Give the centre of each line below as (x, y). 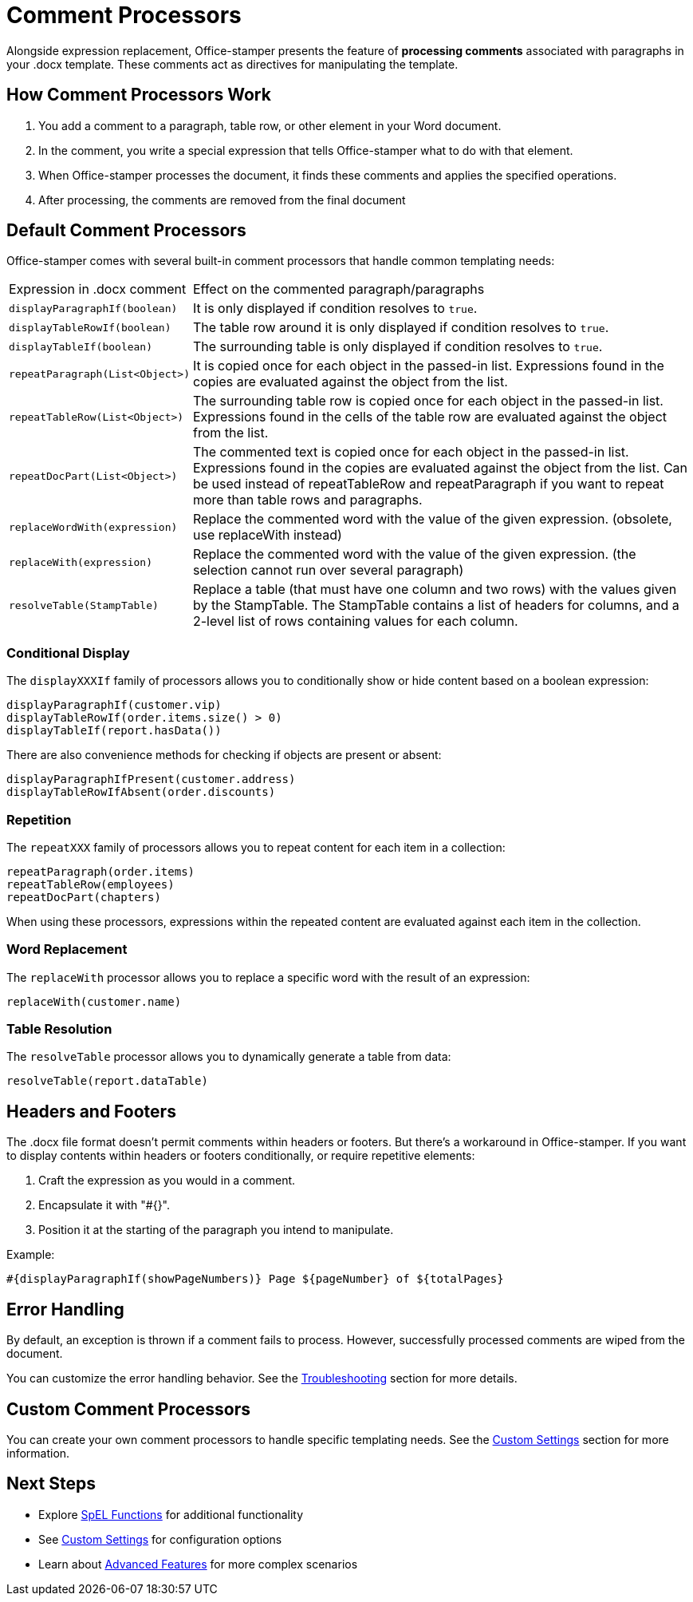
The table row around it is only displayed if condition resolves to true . (401, 328)
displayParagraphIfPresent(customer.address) (151, 779)
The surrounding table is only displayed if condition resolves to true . (398, 347)
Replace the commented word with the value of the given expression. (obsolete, (432, 519)
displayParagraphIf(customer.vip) (114, 705)
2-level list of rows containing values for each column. (355, 621)
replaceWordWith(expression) (93, 527)
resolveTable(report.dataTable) (107, 1081)
